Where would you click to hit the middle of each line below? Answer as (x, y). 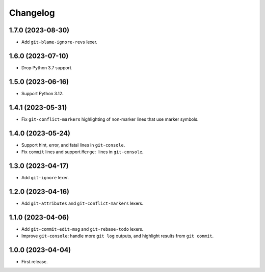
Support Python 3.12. (42, 93)
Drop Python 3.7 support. (47, 68)
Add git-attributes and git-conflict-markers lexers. (82, 203)
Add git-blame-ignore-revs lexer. (59, 42)
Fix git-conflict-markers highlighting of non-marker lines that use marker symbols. (110, 119)
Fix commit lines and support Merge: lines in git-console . (82, 152)
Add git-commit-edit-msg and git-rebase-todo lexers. (82, 229)
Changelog (32, 13)
